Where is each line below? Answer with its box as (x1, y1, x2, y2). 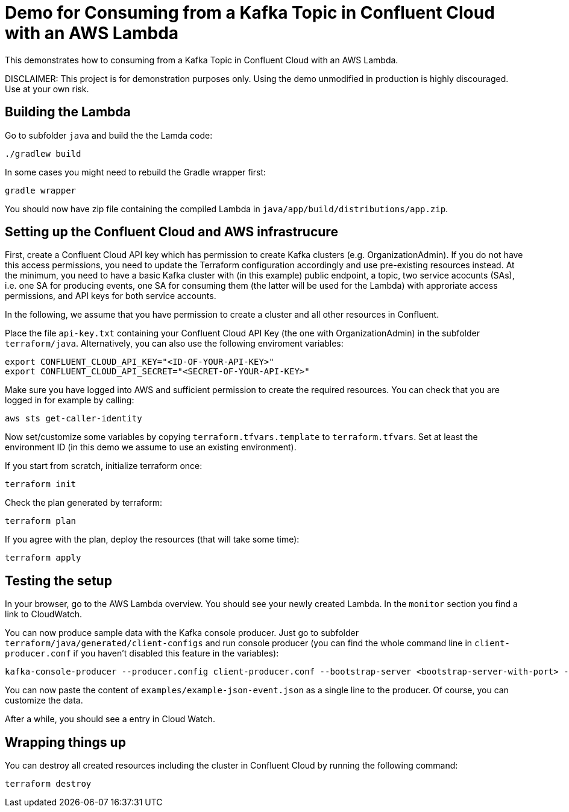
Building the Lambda (5, 104, 131, 120)
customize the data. (5, 695, 83, 706)
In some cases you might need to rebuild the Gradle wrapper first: (5, 166, 266, 177)
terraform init (5, 479, 77, 489)
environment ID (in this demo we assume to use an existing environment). (5, 442, 297, 453)
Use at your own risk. (5, 83, 89, 94)
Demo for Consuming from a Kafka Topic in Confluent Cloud (5, 2, 495, 23)
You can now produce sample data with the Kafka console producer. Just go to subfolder (5, 628, 359, 638)
